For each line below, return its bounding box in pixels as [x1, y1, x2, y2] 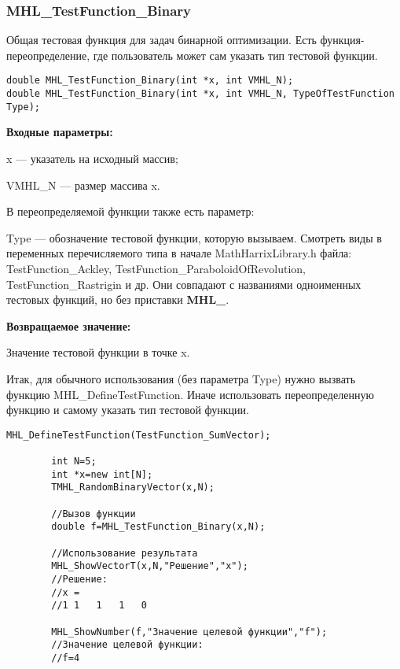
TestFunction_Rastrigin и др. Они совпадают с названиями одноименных [6, 275, 361, 292]
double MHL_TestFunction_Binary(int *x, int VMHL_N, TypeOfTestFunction [6, 88, 394, 100]
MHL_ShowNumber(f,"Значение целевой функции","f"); [51, 626, 328, 638]
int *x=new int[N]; [51, 468, 153, 480]
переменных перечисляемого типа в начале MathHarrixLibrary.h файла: [6, 245, 352, 261]
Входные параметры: [6, 124, 113, 140]
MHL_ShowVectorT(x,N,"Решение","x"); [51, 560, 248, 572]
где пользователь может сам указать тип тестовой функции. [93, 46, 378, 63]
